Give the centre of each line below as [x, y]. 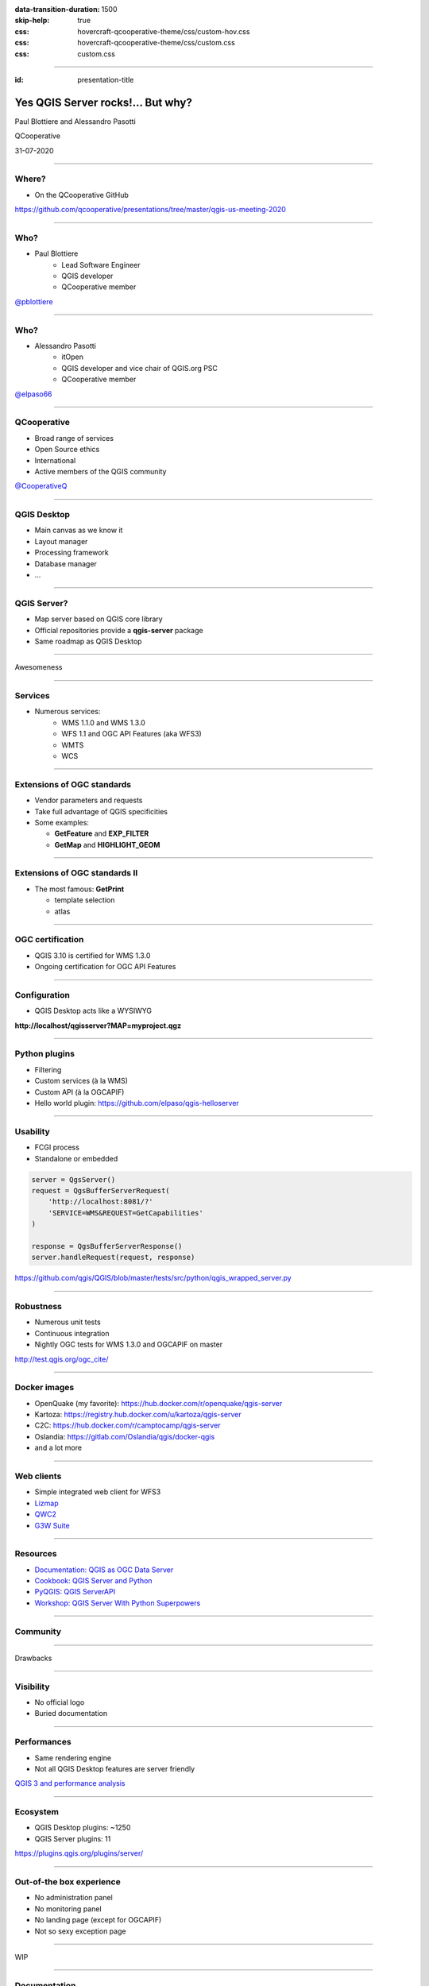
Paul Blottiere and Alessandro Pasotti [75, 121]
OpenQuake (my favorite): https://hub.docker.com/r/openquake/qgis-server [158, 1403]
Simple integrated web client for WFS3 [98, 1492]
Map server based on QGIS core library [99, 619]
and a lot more [58, 1448]
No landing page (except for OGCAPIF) [98, 1920]
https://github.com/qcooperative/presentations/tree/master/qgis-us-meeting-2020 [150, 210]
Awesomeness [39, 667]
